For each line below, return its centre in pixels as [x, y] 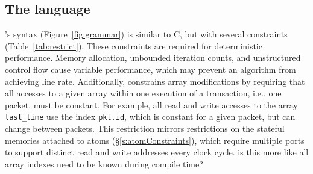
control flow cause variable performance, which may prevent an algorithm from [150, 69]
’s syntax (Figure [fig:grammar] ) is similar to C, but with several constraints [146, 34]
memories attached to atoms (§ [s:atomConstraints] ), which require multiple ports [155, 140]
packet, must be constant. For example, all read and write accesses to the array [151, 104]
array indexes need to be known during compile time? [104, 163]
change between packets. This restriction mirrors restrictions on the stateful [145, 129]
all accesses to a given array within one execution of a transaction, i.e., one [143, 93]
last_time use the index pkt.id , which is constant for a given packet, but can [150, 117]
